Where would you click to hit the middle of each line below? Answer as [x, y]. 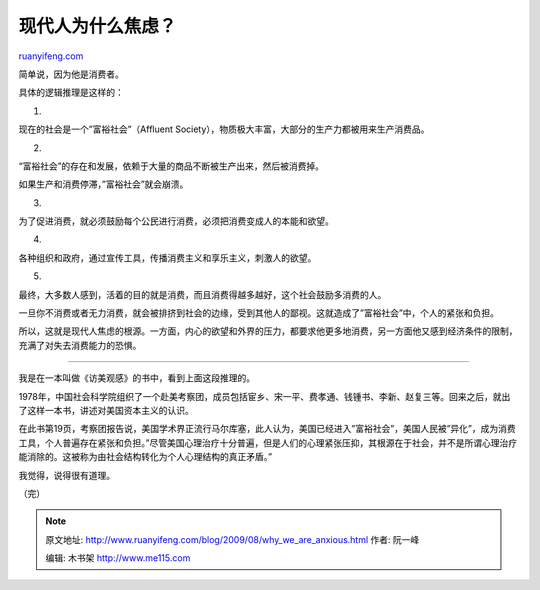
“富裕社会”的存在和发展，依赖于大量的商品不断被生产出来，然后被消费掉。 [171, 166]
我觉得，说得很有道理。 [66, 475]
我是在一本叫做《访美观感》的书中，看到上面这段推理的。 [136, 378]
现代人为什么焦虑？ [97, 26]
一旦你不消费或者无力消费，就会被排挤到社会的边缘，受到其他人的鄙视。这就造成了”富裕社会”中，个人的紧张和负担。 [259, 313]
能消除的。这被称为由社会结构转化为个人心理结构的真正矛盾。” [145, 457]
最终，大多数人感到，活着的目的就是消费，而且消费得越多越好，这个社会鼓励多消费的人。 [202, 294]
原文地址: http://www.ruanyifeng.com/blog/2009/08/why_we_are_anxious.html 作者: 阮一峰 [232, 539]
